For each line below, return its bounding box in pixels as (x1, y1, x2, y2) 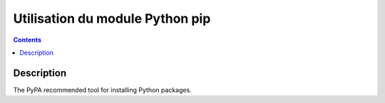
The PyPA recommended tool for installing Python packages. (13, 85, 192, 94)
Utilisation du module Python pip (13, 11, 211, 26)
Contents (13, 36, 42, 44)
